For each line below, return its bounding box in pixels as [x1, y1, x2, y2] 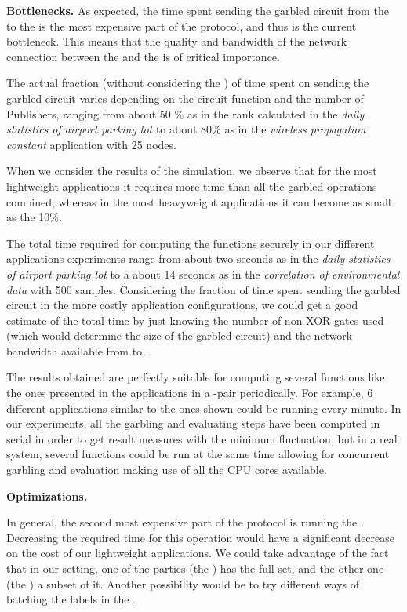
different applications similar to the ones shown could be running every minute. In [6, 399, 402, 416]
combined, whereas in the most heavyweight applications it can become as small [6, 193, 391, 209]
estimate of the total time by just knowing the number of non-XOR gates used [6, 311, 384, 328]
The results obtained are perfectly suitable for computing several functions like [6, 369, 385, 385]
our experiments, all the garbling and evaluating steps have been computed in [6, 415, 380, 432]
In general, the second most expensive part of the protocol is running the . [6, 514, 364, 530]
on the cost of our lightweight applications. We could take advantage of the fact [6, 545, 389, 561]
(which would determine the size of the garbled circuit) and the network [6, 327, 353, 344]
